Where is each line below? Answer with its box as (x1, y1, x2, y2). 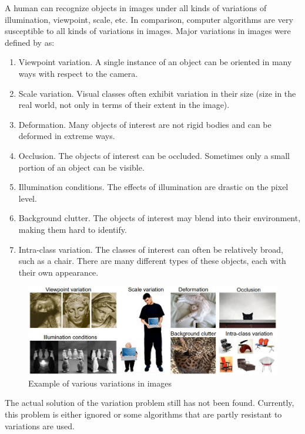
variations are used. (5, 419, 75, 432)
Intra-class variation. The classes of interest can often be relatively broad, (18, 243, 283, 255)
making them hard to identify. (18, 223, 127, 235)
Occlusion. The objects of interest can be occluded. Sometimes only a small (18, 149, 290, 161)
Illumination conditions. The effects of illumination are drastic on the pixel (18, 181, 289, 193)
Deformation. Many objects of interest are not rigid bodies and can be (18, 118, 272, 130)
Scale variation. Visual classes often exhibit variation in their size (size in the (18, 87, 296, 99)
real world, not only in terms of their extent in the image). (18, 99, 230, 111)
